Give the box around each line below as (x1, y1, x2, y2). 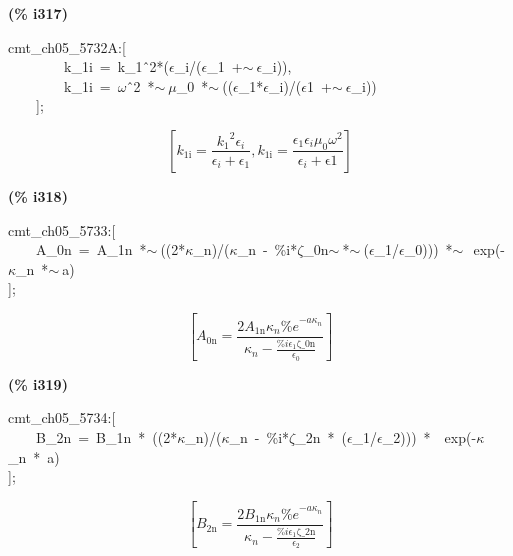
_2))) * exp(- (382, 426, 477, 447)
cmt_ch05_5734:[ (8, 407, 116, 428)
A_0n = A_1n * (35, 239, 147, 260)
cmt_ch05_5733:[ (8, 219, 116, 240)
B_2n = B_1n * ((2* (35, 426, 178, 447)
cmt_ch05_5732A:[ (8, 36, 126, 57)
